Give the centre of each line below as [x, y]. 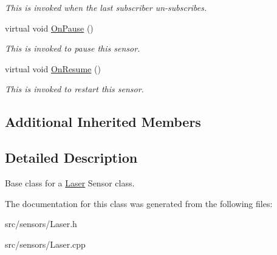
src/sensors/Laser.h [41, 224]
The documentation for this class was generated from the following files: [139, 203]
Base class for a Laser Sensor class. [70, 182]
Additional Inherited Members [103, 122]
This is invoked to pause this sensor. [73, 48]
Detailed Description [71, 158]
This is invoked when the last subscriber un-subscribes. [106, 7]
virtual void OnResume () [53, 68]
